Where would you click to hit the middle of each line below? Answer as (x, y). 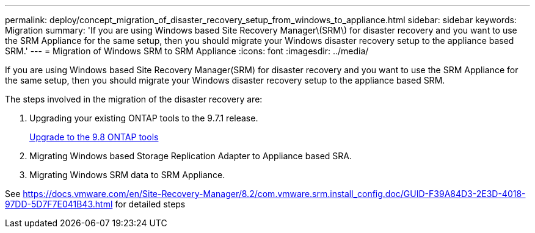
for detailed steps (150, 204)
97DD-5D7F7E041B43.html (59, 204)
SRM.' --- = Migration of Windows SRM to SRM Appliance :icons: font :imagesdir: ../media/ (187, 51)
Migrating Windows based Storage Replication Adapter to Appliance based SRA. (191, 156)
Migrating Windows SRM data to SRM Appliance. (127, 175)
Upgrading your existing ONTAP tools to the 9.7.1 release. (144, 118)
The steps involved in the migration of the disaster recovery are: (134, 99)
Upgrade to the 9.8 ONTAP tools (94, 137)
